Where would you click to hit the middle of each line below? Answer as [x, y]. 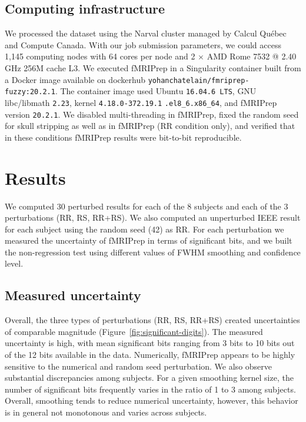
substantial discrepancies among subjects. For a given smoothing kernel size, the [149, 378]
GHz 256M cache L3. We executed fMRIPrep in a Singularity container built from [153, 67]
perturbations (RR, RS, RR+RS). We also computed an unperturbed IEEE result [153, 217]
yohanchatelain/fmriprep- [199, 80]
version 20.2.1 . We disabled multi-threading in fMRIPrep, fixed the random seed [152, 114]
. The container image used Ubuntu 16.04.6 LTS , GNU [156, 91]
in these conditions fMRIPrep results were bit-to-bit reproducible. [123, 137]
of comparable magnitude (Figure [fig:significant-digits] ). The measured [134, 331]
